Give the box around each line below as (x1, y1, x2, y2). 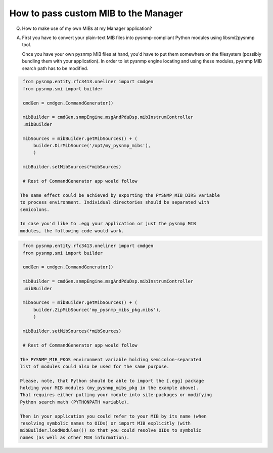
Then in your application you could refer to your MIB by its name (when (20, 413, 207, 419)
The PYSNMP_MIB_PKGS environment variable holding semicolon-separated (20, 357, 202, 362)
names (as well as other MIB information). (20, 434, 130, 440)
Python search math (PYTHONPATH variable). (20, 399, 130, 405)
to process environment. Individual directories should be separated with (20, 199, 210, 205)
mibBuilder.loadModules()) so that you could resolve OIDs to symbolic (20, 428, 202, 433)
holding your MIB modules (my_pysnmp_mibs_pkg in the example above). (20, 385, 199, 391)
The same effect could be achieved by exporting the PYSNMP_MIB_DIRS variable (20, 192, 220, 198)
